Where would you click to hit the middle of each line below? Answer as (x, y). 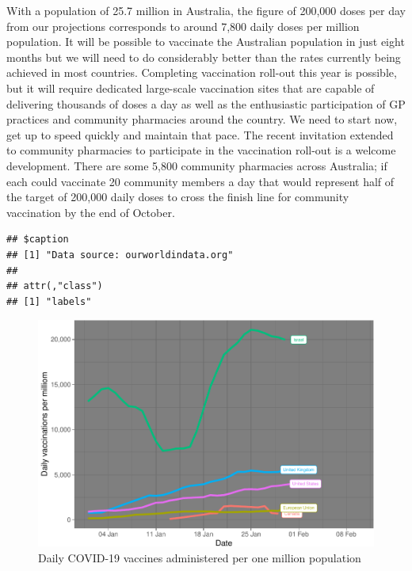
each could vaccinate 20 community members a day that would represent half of (200, 181)
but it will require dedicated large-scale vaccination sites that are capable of (191, 88)
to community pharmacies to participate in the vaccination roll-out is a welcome (201, 150)
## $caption (38, 240)
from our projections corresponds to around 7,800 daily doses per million (183, 26)
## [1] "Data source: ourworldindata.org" (120, 255)
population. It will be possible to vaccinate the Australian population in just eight (206, 42)
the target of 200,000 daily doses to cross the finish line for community (178, 197)
